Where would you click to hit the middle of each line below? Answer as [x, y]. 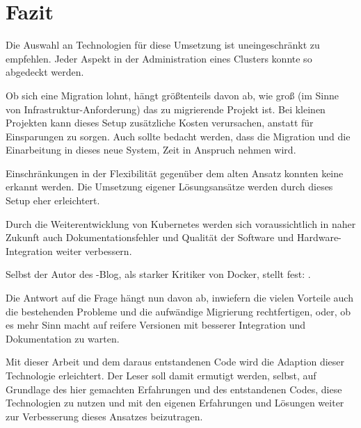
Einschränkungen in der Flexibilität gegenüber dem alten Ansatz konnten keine [175, 173]
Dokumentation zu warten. [63, 338]
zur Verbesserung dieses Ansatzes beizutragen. [104, 416]
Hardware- [319, 237]
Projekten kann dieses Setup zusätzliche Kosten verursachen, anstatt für [160, 123]
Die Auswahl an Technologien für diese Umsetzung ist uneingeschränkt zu [163, 45]
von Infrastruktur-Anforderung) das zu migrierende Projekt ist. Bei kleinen [166, 109]
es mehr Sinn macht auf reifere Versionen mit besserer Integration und [156, 325]
